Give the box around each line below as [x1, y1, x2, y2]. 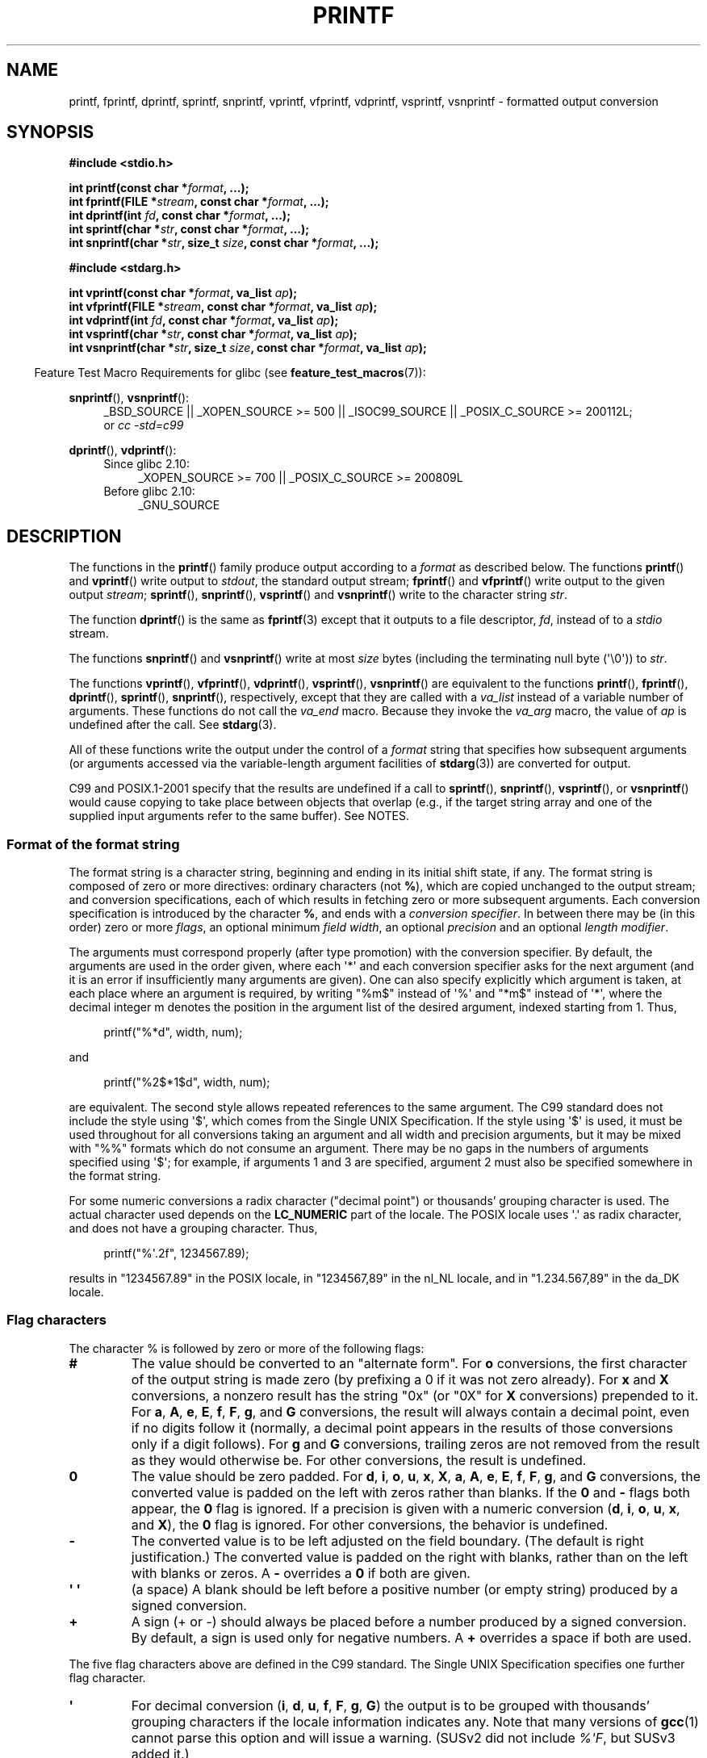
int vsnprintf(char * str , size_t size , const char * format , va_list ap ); [69, 341, 427, 355]
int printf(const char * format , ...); [69, 181, 249, 195]
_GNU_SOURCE [138, 498, 220, 513]
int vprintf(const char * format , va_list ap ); [69, 286, 298, 300]
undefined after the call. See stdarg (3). [69, 718, 277, 732]
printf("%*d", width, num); [103, 1025, 243, 1040]
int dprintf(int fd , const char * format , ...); [69, 208, 291, 223]
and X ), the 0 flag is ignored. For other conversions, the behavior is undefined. [131, 1516, 609, 1533]
